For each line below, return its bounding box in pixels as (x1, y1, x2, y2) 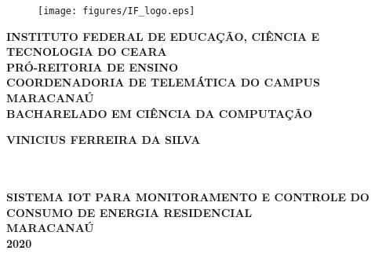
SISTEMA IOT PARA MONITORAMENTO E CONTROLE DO (6, 189, 370, 204)
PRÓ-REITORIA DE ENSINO (6, 58, 179, 75)
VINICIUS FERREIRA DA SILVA (6, 131, 201, 148)
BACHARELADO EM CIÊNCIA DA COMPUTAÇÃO (6, 105, 313, 121)
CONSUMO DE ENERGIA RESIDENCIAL (6, 204, 253, 220)
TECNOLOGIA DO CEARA (6, 43, 167, 60)
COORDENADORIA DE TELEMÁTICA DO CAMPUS (6, 74, 320, 90)
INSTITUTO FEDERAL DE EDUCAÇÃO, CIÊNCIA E (6, 28, 320, 44)
